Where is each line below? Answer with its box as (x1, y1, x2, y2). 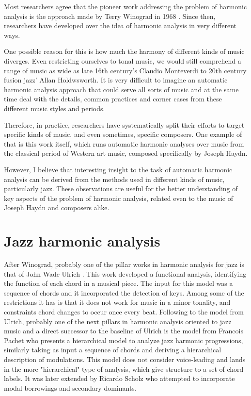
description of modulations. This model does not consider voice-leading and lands (4, 354, 246, 364)
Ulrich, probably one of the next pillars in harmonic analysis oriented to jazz (4, 316, 232, 326)
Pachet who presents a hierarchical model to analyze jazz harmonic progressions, (4, 335, 243, 345)
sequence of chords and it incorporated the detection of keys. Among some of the (4, 287, 244, 297)
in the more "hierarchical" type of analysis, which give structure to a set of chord (4, 363, 244, 374)
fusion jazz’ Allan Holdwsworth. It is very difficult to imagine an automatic (4, 75, 228, 85)
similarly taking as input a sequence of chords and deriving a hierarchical (4, 345, 221, 355)
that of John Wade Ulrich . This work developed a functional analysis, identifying (4, 268, 247, 279)
